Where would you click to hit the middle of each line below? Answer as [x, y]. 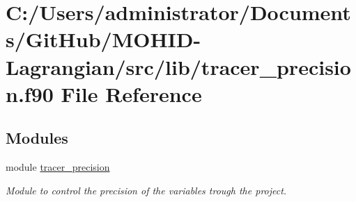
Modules [37, 138]
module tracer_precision [58, 167]
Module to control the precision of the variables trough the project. [146, 190]
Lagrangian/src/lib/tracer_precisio [178, 66]
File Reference [131, 93]
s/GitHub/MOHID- [103, 39]
